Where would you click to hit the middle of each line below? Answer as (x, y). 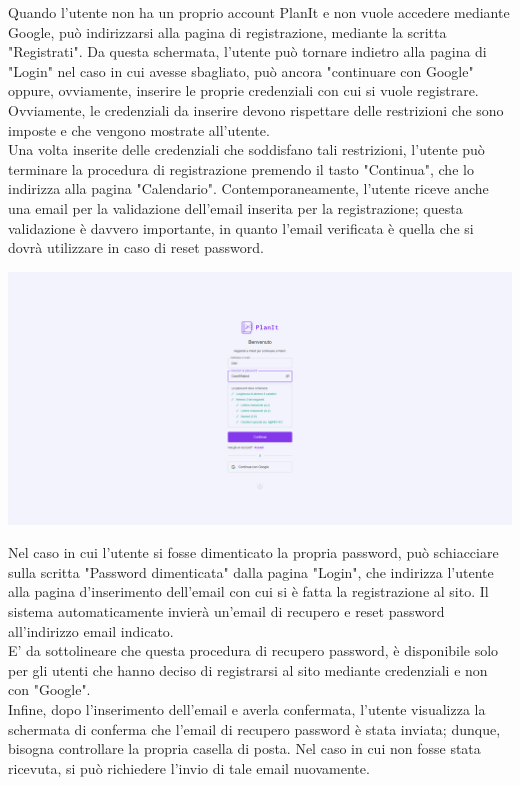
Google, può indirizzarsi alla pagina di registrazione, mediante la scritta (227, 31)
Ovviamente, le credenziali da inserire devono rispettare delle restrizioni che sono (256, 109)
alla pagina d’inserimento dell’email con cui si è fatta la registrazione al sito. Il (248, 591)
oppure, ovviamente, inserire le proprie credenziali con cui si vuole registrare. (243, 90)
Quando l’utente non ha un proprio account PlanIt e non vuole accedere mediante (259, 12)
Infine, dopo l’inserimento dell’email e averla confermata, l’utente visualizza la (247, 709)
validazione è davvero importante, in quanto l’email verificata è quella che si (241, 227)
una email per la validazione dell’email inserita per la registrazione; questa (235, 207)
